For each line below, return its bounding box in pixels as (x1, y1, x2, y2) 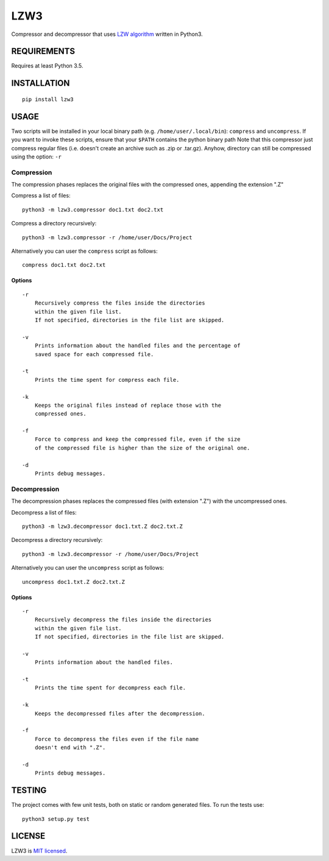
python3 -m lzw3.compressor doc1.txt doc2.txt (22, 206, 164, 213)
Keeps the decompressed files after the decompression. (34, 710, 205, 717)
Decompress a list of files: (11, 508, 77, 516)
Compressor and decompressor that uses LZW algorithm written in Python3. (11, 30, 203, 38)
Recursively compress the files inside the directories (34, 300, 205, 307)
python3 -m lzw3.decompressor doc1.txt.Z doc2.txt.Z (22, 522, 183, 530)
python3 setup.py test (22, 815, 90, 822)
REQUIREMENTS (11, 46, 76, 57)
